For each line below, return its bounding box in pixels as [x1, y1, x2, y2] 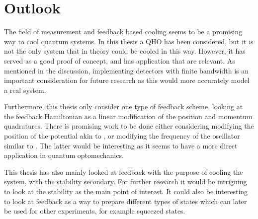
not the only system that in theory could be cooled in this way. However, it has [4, 46, 246, 56]
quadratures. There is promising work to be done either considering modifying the [4, 121, 254, 131]
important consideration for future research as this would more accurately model [4, 75, 250, 85]
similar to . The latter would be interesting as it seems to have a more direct [4, 140, 238, 150]
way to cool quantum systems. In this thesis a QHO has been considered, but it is [4, 36, 254, 46]
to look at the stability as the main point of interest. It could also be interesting [4, 186, 248, 197]
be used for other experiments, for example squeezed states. [4, 206, 185, 216]
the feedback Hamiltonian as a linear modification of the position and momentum [4, 111, 253, 121]
